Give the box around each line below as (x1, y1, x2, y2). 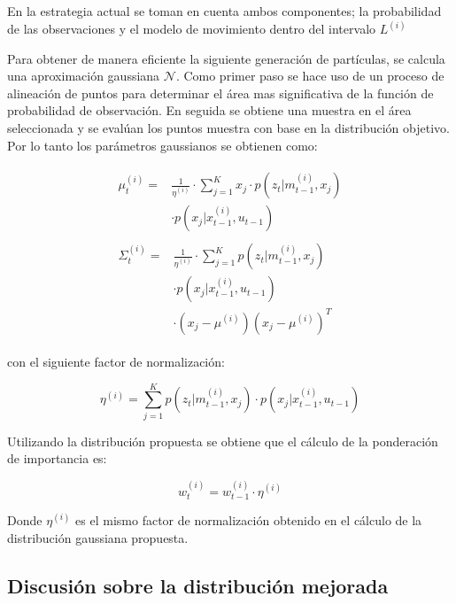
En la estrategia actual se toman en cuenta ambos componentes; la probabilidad (7, 2, 442, 19)
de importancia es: (7, 449, 107, 468)
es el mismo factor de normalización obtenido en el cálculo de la (75, 511, 422, 530)
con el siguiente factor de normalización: (7, 352, 225, 370)
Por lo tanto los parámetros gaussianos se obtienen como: (7, 136, 318, 154)
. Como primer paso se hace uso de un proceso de (175, 66, 444, 85)
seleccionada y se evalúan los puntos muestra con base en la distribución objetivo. (7, 119, 450, 136)
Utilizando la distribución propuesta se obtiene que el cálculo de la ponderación (7, 431, 438, 450)
